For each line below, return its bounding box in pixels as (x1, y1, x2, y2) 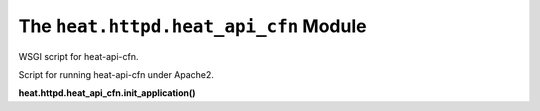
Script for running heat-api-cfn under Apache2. (18, 68, 215, 80)
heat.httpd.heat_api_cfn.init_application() (18, 87, 196, 99)
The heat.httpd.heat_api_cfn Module (18, 15, 367, 37)
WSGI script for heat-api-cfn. (18, 50, 139, 62)
